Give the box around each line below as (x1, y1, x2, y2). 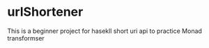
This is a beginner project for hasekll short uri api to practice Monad (7, 27, 202, 35)
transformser (7, 34, 45, 42)
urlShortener (7, 4, 84, 20)
